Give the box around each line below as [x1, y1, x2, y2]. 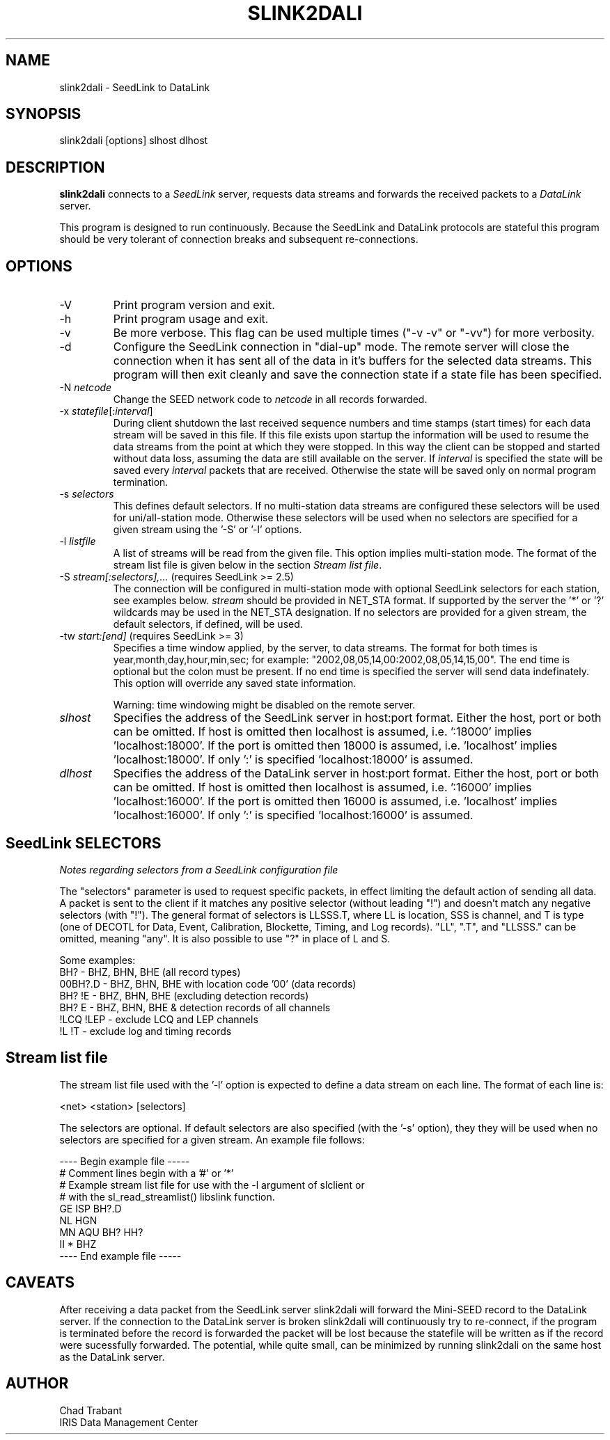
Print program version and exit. [113, 298, 275, 312]
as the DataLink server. [59, 1350, 165, 1363]
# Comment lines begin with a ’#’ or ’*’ [59, 1166, 234, 1179]
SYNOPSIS [6, 105, 81, 123]
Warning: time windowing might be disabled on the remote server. [113, 699, 416, 711]
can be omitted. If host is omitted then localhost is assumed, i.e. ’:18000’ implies [113, 725, 532, 739]
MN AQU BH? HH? [59, 1226, 143, 1238]
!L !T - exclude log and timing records [59, 1024, 232, 1037]
